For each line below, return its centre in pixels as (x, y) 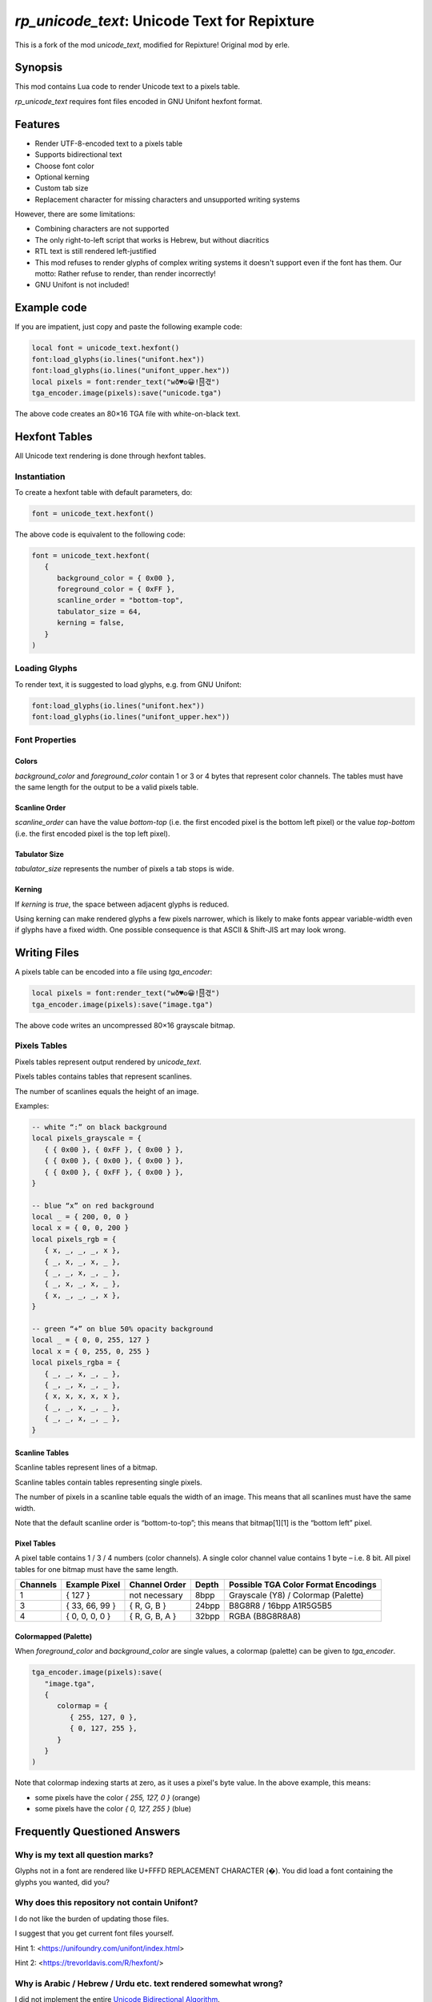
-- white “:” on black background (99, 1127)
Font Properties (46, 740)
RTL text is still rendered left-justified (96, 251)
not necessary (156, 1595)
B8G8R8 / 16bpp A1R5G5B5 (280, 1606)
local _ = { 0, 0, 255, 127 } (91, 1340)
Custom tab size (62, 188)
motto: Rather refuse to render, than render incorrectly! (125, 274)
